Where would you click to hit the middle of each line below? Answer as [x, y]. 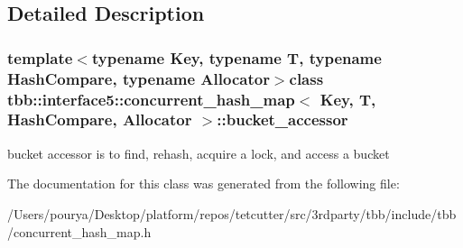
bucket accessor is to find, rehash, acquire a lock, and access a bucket [199, 153]
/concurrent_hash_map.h [79, 231]
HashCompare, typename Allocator [139, 78]
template [40, 57]
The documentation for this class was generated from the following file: [204, 184]
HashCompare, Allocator [100, 119]
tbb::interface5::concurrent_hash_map [151, 99]
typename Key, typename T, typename [236, 57]
